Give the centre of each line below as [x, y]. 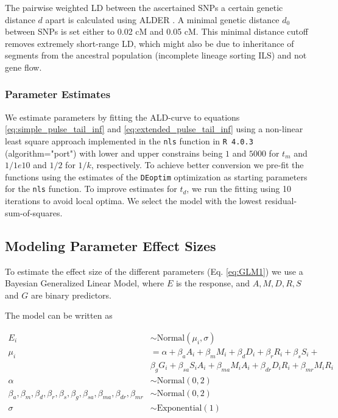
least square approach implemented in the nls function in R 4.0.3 [129, 140]
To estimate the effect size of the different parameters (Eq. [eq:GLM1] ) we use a [154, 271]
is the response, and [213, 283]
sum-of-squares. [34, 212]
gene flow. [23, 67]
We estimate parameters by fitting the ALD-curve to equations [122, 117]
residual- [281, 201]
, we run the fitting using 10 [239, 189]
